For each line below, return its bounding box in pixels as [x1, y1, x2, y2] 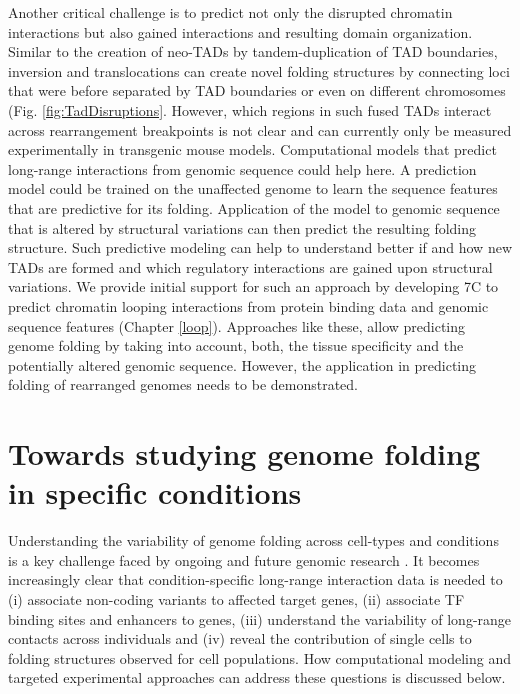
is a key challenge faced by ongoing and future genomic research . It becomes [8, 549, 480, 570]
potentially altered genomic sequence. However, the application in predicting [8, 354, 477, 375]
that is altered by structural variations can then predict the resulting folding [8, 217, 477, 238]
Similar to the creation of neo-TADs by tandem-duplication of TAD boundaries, [8, 41, 498, 62]
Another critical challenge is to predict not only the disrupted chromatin [8, 2, 453, 22]
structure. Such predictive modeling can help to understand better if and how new [8, 237, 512, 258]
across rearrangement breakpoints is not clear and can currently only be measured [8, 119, 512, 140]
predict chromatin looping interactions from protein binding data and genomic [8, 295, 489, 316]
